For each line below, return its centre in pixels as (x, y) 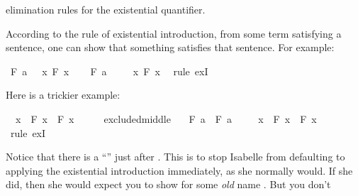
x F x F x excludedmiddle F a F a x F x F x (166, 118)
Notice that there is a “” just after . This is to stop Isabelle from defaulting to (175, 157)
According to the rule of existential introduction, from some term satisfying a (174, 33)
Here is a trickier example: (63, 95)
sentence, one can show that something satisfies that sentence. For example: (170, 47)
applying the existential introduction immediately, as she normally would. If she (179, 170)
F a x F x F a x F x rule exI (109, 71)
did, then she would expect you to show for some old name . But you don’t (168, 184)
